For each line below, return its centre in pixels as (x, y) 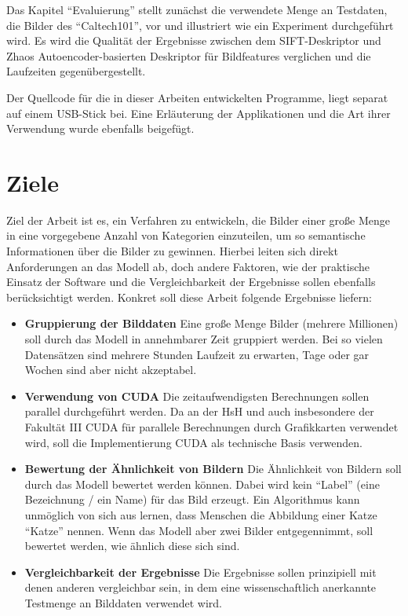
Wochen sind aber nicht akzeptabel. (111, 370)
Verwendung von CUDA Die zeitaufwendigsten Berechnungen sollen (197, 396)
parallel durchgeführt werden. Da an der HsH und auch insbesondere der (199, 411)
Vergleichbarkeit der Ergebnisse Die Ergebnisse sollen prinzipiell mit (200, 572)
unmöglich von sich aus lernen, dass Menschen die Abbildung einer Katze (201, 514)
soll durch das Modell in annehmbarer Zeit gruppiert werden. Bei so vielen (204, 339)
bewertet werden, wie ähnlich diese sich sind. (132, 546)
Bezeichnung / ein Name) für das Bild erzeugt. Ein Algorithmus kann (192, 499)
